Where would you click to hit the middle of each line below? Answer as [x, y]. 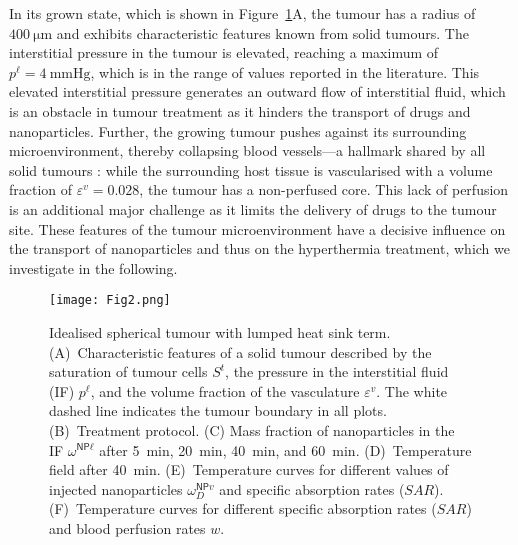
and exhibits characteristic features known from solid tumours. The [262, 32]
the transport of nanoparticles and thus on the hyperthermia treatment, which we [259, 248]
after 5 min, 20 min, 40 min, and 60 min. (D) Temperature [285, 449]
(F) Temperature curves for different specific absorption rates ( [243, 508]
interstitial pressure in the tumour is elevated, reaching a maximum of [224, 52]
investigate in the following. [93, 267]
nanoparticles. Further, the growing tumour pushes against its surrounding [238, 130]
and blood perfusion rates [127, 527]
